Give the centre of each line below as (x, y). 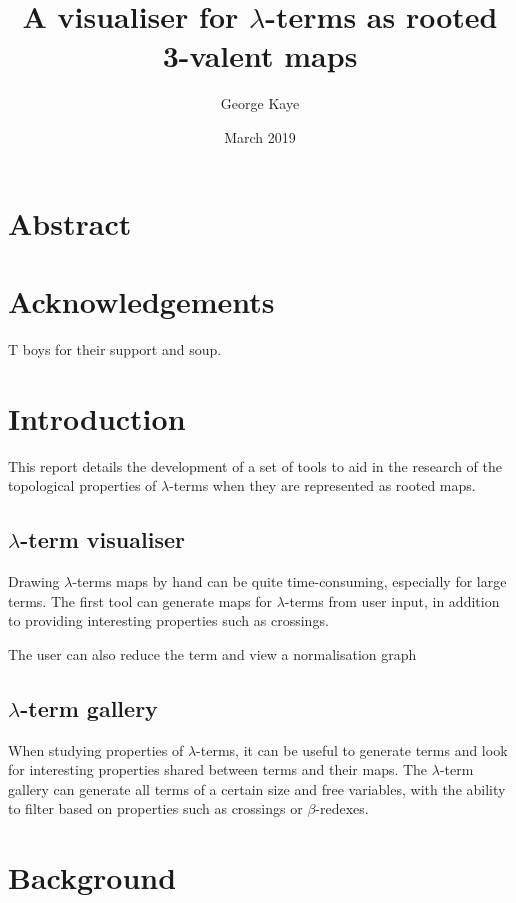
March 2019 (260, 136)
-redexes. (342, 808)
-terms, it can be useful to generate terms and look (352, 749)
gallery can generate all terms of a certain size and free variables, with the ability (257, 788)
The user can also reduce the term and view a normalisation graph (212, 653)
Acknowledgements (141, 300)
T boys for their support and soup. (115, 348)
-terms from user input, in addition (392, 600)
